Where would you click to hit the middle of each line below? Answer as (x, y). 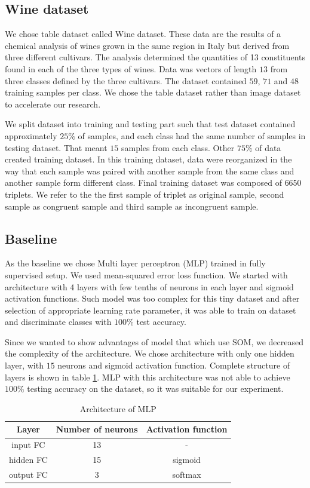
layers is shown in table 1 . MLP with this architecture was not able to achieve (148, 377)
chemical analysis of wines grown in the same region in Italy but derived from (147, 45)
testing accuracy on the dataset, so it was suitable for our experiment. (155, 389)
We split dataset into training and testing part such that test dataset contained (150, 124)
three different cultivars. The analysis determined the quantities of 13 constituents (155, 57)
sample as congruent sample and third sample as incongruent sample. (132, 206)
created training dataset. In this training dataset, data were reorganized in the (148, 159)
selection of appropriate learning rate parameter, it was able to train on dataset (151, 310)
